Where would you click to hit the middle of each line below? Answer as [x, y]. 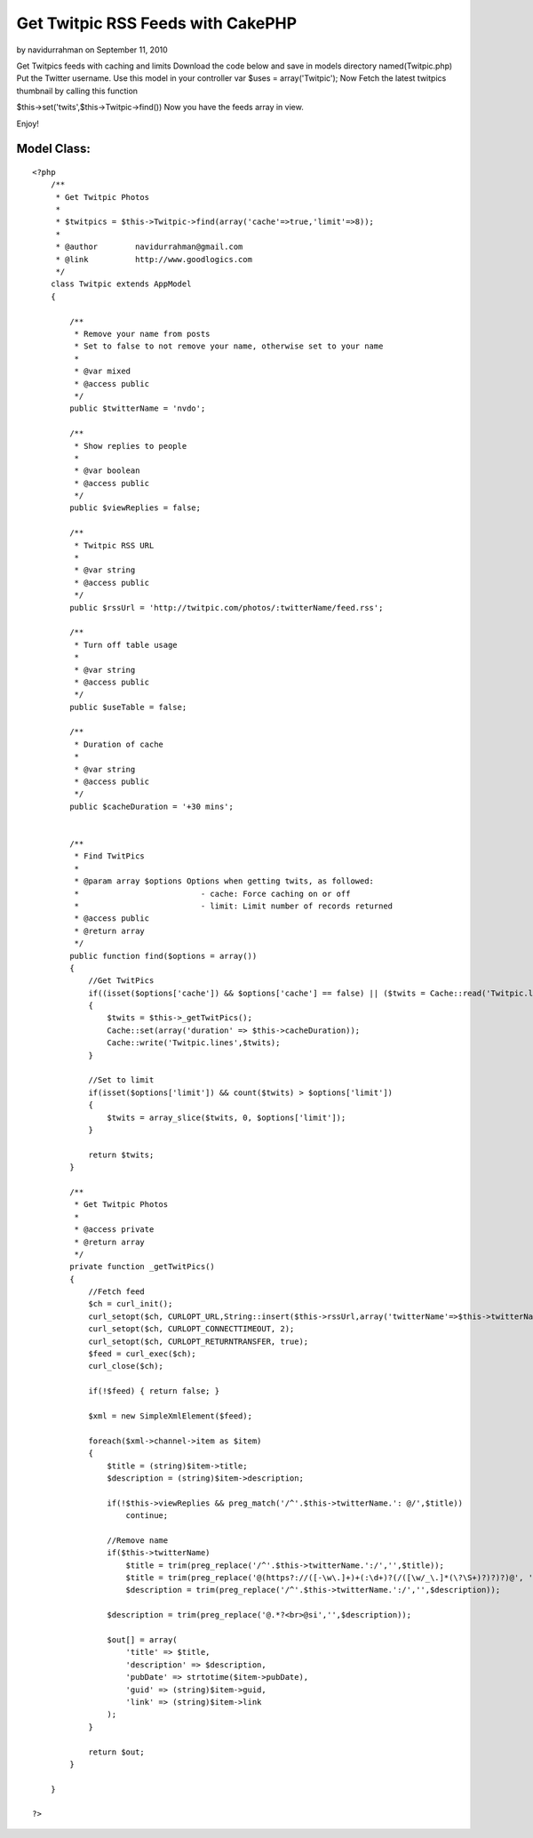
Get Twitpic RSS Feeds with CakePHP [157, 23]
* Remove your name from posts [142, 334]
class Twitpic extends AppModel [121, 284]
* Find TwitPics [110, 856]
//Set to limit [121, 1080]
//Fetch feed [117, 1292]
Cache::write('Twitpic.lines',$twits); [194, 1043]
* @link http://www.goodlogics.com [154, 259]
